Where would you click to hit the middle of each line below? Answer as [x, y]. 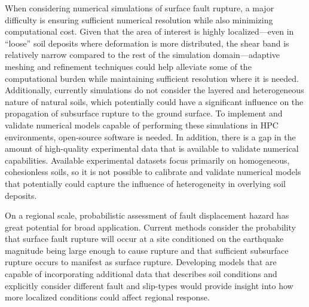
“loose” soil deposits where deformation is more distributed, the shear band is [147, 43]
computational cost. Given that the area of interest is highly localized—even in [149, 31]
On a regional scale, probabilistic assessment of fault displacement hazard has [147, 215]
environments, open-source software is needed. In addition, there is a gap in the [150, 136]
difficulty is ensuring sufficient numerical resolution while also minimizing [139, 19]
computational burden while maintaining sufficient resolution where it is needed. [152, 78]
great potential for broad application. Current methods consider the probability [151, 227]
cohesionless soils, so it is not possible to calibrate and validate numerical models [153, 172]
